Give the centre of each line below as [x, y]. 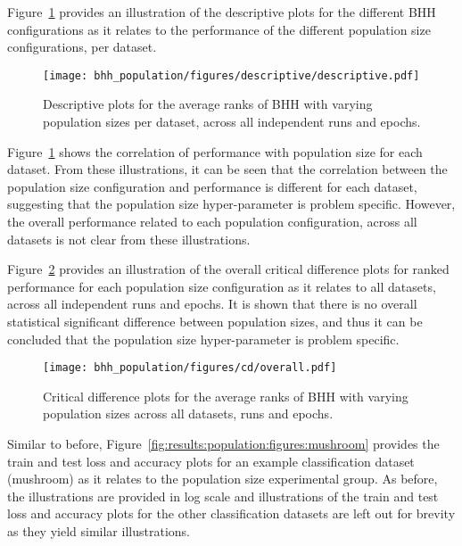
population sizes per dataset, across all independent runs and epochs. [232, 122]
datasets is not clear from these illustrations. [129, 239]
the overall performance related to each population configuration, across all [212, 221]
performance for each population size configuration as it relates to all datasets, [222, 286]
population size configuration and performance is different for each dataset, [212, 186]
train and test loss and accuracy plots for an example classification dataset [211, 461]
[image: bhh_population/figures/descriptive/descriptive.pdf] [231, 75]
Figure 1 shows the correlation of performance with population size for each [215, 151]
